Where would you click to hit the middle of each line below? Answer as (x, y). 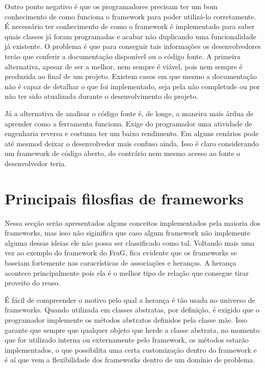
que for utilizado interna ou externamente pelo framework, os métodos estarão (127, 340)
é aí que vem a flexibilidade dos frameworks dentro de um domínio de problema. (130, 360)
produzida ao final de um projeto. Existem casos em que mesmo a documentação (131, 76)
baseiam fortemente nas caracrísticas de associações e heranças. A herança (121, 262)
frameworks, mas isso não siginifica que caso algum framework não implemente (128, 233)
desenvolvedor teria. (36, 163)
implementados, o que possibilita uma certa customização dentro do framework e (131, 349)
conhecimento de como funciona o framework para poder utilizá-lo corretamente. (130, 16)
